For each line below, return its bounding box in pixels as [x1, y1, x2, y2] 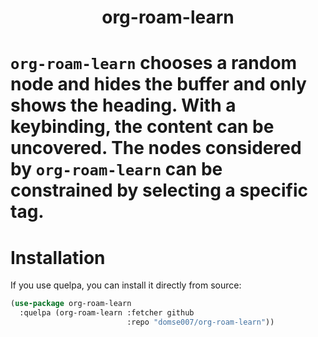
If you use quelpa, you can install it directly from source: [10, 279, 242, 291]
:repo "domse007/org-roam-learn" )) [126, 317, 275, 328]
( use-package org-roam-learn [10, 299, 132, 309]
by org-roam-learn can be [10, 158, 223, 181]
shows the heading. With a [10, 94, 237, 117]
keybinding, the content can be [10, 116, 275, 138]
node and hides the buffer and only [10, 73, 307, 96]
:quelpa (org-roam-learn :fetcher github [19, 308, 195, 318]
